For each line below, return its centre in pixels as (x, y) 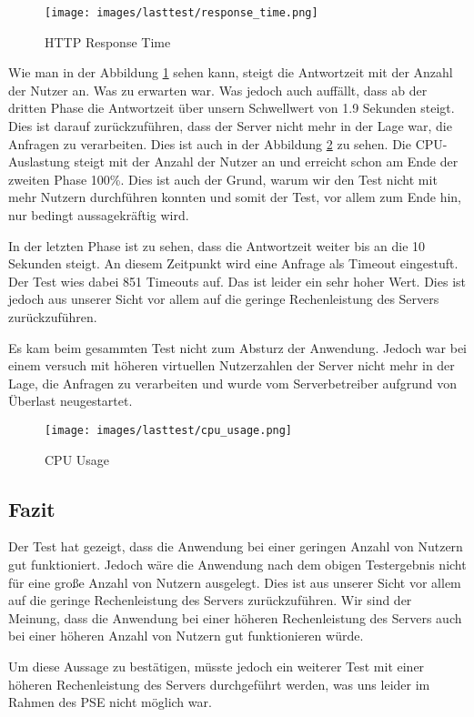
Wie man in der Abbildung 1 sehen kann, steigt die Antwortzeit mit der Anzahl (231, 72)
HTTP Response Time (108, 41)
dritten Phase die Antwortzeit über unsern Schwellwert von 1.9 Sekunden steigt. (232, 108)
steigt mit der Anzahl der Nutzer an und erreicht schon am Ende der (266, 162)
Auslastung (39, 162)
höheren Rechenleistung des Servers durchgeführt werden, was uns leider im (219, 684)
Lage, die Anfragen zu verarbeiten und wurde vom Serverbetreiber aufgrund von (232, 383)
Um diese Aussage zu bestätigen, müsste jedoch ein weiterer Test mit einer (217, 666)
